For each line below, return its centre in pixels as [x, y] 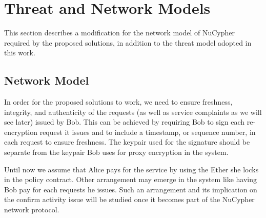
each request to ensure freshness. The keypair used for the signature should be [127, 142]
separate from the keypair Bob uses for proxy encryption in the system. [116, 152]
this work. [20, 53]
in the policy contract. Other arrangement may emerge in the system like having [131, 179]
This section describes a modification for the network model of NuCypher [120, 33]
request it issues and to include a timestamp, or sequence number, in [148, 132]
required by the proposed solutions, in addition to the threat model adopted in [128, 42]
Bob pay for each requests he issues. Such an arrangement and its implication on [131, 189]
